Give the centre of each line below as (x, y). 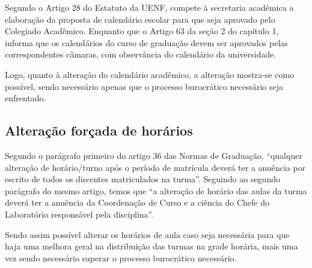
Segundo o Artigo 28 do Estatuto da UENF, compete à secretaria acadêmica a (149, 7)
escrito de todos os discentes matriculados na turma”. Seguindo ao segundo (142, 179)
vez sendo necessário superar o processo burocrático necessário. (121, 258)
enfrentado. (26, 98)
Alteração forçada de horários (99, 130)
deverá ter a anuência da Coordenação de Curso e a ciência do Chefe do (137, 202)
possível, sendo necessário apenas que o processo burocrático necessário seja (144, 86)
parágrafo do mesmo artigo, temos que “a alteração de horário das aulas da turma (156, 190)
